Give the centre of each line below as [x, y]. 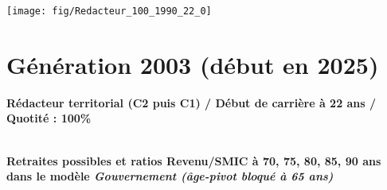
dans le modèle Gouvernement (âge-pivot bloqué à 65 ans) [170, 176]
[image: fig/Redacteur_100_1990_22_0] [109, 11]
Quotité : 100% [49, 118]
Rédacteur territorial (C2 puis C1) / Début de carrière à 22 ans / [192, 102]
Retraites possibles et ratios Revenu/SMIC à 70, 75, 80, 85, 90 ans [194, 160]
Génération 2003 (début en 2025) [193, 64]
